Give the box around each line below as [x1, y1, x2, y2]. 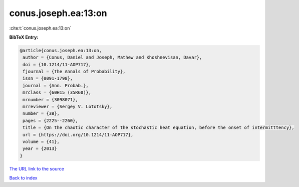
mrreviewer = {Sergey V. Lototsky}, [23, 104, 113, 110]
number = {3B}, [23, 111, 60, 116]
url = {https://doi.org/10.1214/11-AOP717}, [23, 132, 134, 137]
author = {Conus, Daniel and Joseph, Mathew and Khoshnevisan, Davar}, [23, 55, 202, 60]
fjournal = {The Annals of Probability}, [23, 69, 126, 75]
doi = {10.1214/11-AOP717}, [23, 62, 92, 67]
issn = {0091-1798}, [23, 76, 73, 81]
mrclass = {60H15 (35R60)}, [23, 90, 92, 95]
